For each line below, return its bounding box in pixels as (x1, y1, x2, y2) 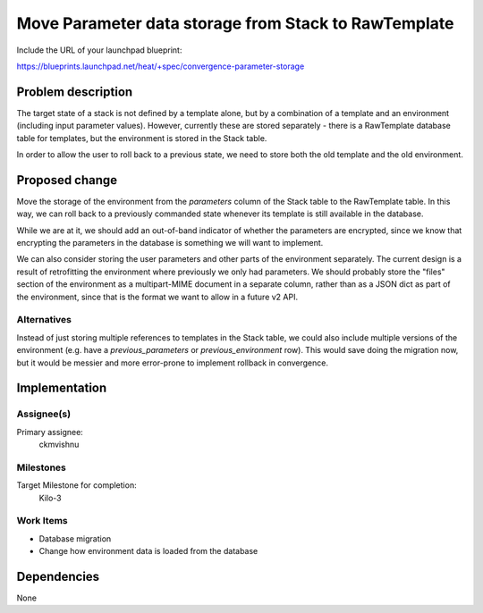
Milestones (16, 461, 66, 474)
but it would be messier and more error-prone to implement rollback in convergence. (16, 357, 328, 368)
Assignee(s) (16, 407, 72, 420)
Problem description (16, 84, 133, 99)
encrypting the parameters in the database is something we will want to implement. (16, 238, 324, 248)
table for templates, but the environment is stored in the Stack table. (16, 132, 267, 143)
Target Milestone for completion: (16, 480, 138, 491)
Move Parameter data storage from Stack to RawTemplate (16, 13, 454, 33)
